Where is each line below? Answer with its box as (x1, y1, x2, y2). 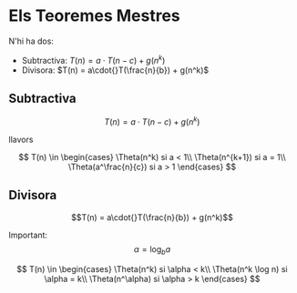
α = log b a (133, 243, 171, 257)
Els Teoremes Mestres (8, 5, 180, 26)
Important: (8, 229, 47, 240)
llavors (8, 134, 34, 146)
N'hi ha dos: (8, 35, 54, 46)
